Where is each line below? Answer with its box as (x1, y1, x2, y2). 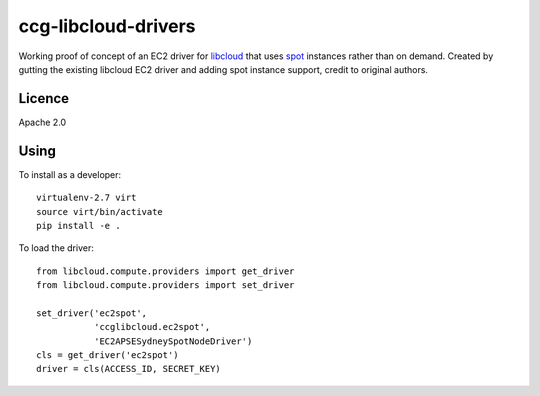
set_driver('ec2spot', (36, 307, 148, 319)
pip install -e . (36, 220, 121, 231)
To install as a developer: (18, 168, 122, 180)
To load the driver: (18, 242, 94, 254)
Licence (18, 90, 70, 107)
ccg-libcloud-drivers (18, 15, 196, 37)
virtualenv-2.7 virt (36, 192, 137, 204)
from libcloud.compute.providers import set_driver (36, 280, 295, 291)
